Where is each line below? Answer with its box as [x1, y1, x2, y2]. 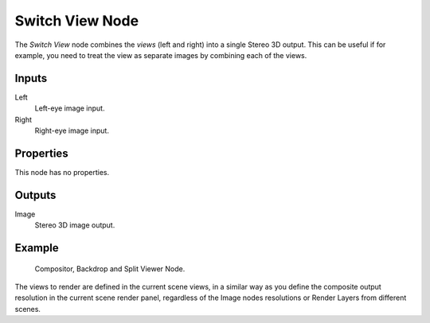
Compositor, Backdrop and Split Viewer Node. [34, 263, 186, 274]
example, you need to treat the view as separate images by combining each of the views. [14, 50, 307, 60]
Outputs [14, 188, 57, 202]
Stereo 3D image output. [34, 220, 115, 230]
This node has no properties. [14, 167, 110, 177]
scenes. [14, 304, 41, 313]
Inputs [14, 72, 48, 85]
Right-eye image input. [34, 126, 109, 135]
